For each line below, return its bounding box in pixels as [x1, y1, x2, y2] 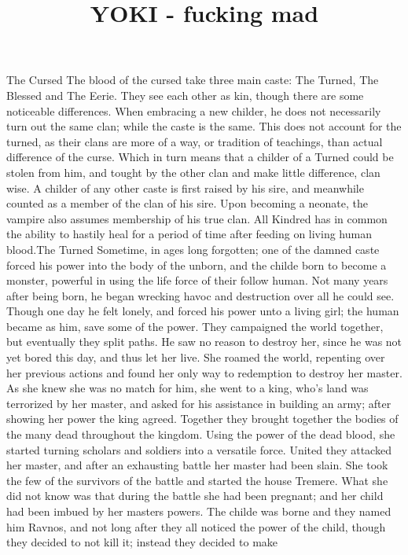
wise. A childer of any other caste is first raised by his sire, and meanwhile [6, 179, 364, 196]
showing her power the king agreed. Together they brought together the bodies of [6, 410, 399, 427]
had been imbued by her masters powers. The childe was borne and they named [6, 503, 391, 519]
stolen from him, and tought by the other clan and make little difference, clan [6, 164, 380, 180]
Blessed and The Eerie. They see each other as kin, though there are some [6, 86, 364, 103]
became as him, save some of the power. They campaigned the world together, [6, 318, 384, 334]
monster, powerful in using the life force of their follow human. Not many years [6, 272, 388, 289]
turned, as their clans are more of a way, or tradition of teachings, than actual [6, 133, 383, 149]
